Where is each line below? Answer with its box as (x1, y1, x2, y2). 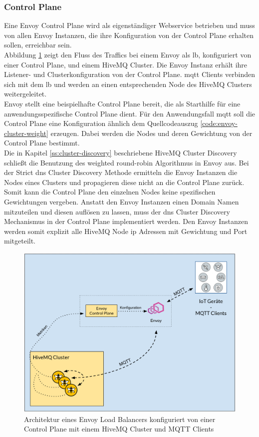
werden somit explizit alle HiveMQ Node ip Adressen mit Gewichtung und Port (4, 225, 248, 236)
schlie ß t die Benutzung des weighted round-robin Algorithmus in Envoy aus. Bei (4, 157, 249, 167)
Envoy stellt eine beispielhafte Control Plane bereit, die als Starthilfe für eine (4, 98, 241, 108)
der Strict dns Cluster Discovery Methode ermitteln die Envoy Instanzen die (4, 167, 238, 177)
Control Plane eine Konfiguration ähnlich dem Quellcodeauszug (4, 118, 198, 128)
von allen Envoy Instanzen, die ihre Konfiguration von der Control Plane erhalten (4, 29, 254, 40)
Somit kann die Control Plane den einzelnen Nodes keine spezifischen (4, 186, 216, 197)
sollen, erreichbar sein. (4, 39, 72, 50)
